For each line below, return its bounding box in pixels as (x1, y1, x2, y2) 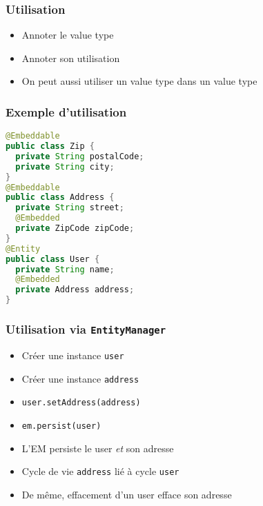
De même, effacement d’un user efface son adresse (21, 487, 232, 501)
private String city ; (15, 161, 115, 172)
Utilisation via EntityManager (6, 321, 166, 338)
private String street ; (15, 203, 124, 213)
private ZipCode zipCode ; (15, 223, 135, 234)
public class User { (6, 254, 100, 264)
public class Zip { (6, 141, 95, 152)
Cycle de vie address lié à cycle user (21, 464, 179, 478)
